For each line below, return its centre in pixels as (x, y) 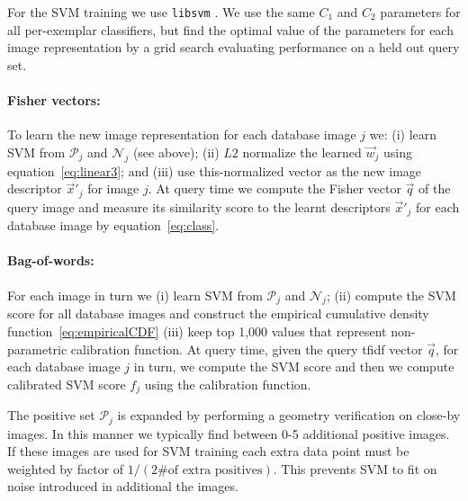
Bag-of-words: (51, 260)
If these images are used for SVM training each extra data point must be (208, 451)
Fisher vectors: (54, 100)
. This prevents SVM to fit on (355, 468)
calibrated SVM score (67, 384)
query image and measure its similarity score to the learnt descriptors (199, 206)
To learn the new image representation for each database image (182, 134)
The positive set (51, 415)
